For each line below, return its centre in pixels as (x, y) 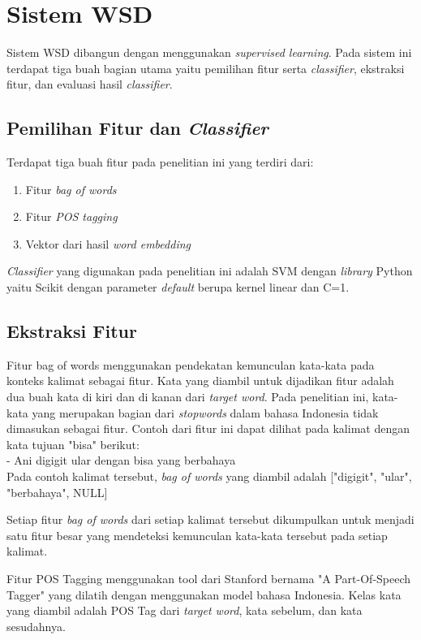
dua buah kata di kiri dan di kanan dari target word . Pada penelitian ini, (188, 397)
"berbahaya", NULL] (57, 492)
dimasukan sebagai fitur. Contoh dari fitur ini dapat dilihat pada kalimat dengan (208, 428)
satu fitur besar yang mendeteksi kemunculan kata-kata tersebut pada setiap (197, 535)
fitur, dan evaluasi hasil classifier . (90, 84)
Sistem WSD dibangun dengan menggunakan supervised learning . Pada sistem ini (209, 52)
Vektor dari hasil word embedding (108, 243)
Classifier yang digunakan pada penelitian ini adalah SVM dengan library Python (210, 271)
